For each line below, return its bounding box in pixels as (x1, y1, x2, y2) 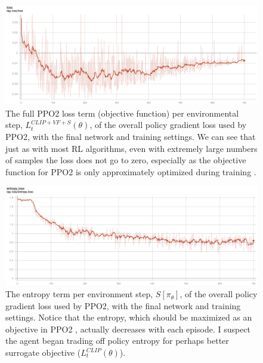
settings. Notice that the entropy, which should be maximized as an (5, 311, 252, 324)
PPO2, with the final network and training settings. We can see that (5, 130, 256, 143)
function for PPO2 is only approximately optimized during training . (5, 165, 256, 178)
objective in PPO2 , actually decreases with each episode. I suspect (5, 322, 251, 335)
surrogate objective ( (5, 346, 81, 359)
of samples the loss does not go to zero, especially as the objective (5, 154, 246, 166)
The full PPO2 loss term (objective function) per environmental (5, 106, 239, 119)
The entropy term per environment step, (5, 288, 153, 300)
